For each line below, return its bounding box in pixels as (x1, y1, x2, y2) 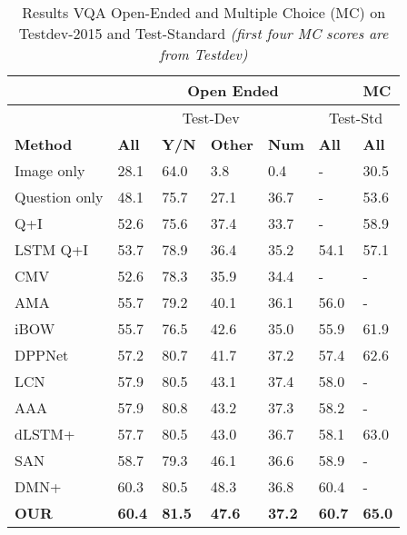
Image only (15, 160, 85, 181)
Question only (15, 186, 104, 207)
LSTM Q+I (15, 239, 89, 260)
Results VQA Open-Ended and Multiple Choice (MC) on (22, 2, 386, 23)
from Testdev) (159, 44, 248, 64)
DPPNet (15, 344, 69, 365)
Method (15, 134, 73, 154)
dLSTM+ (15, 423, 75, 444)
